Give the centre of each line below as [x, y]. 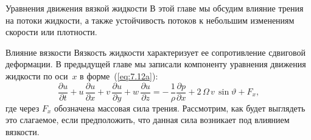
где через [23, 108]
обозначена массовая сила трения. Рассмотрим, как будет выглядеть [180, 108]
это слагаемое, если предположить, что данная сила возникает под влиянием [148, 120]
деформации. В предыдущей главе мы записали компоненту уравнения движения [156, 64]
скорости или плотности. [51, 32]
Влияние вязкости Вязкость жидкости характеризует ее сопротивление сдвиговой [156, 52]
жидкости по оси [37, 75]
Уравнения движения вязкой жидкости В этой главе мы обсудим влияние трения [155, 8]
